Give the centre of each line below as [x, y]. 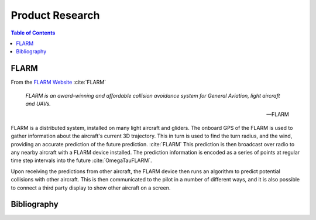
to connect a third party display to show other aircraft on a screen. [91, 188]
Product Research [55, 15]
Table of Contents [33, 33]
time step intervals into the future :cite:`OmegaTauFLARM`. [81, 160]
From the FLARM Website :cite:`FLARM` [59, 82]
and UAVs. [38, 104]
